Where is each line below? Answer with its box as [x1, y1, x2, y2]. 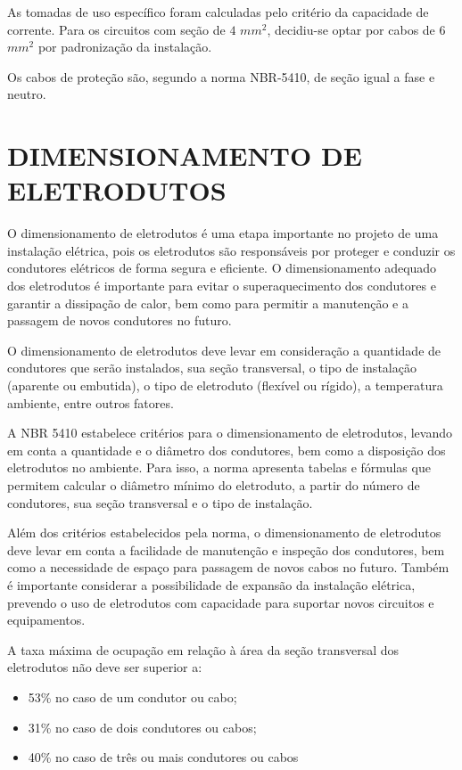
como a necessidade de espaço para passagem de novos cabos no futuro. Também [7, 558, 450, 577]
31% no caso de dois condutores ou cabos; [28, 717, 257, 736]
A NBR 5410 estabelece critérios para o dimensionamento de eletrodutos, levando [7, 423, 452, 442]
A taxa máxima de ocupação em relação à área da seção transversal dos [7, 640, 400, 659]
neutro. [7, 85, 46, 103]
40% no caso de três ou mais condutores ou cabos [28, 748, 299, 766]
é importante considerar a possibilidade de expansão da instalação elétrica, [7, 575, 416, 594]
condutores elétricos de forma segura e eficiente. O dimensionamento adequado [7, 258, 437, 277]
